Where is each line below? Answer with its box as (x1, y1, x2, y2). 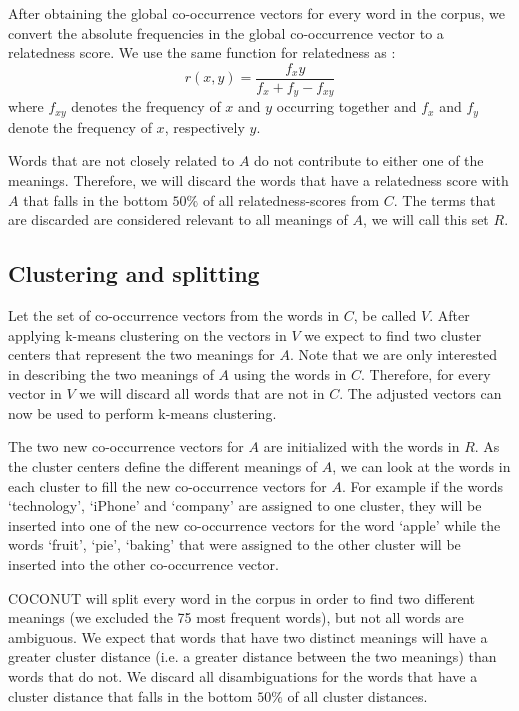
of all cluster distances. (287, 685, 428, 706)
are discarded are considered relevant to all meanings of (8, 209, 348, 230)
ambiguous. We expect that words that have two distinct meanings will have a (8, 626, 488, 647)
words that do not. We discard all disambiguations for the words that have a (8, 666, 478, 687)
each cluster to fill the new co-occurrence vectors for (8, 475, 327, 496)
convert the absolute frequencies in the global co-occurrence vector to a (8, 22, 444, 43)
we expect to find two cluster (304, 324, 482, 345)
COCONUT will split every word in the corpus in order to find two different (8, 587, 476, 608)
